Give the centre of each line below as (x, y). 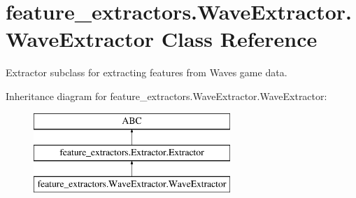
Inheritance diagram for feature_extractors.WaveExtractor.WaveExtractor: (166, 96)
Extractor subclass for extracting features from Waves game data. (147, 72)
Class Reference (239, 39)
